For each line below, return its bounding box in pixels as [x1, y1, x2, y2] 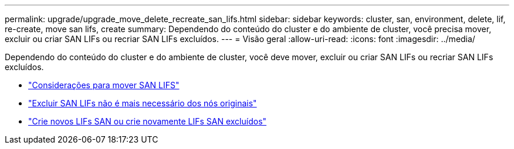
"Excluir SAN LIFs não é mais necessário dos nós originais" [28, 98, 257, 108]
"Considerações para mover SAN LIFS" [28, 80, 180, 90]
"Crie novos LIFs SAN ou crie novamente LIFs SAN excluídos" [28, 116, 267, 126]
